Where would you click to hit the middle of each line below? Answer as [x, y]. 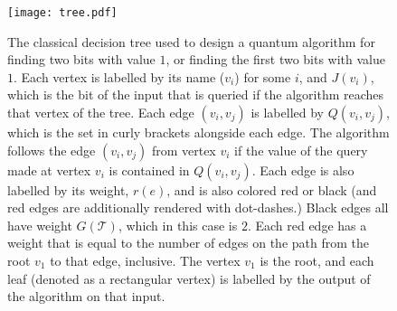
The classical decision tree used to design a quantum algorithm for [191, 41]
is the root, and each [317, 260]
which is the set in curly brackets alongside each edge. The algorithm [198, 132]
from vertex [184, 150]
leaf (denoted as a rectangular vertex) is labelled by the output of [189, 278]
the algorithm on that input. [86, 296]
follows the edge [52, 150]
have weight [40, 225]
